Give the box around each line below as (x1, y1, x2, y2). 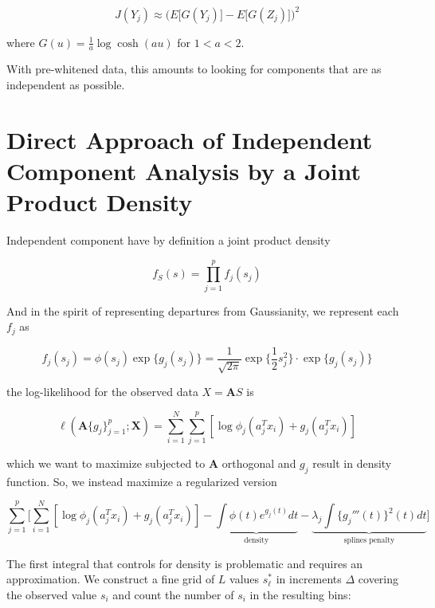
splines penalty (343, 536, 395, 545)
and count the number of (112, 586, 234, 602)
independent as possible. (6, 76, 125, 92)
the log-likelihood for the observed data (6, 383, 198, 400)
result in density (312, 454, 392, 471)
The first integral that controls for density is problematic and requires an (6, 555, 363, 571)
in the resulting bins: (249, 586, 351, 602)
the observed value (6, 586, 97, 602)
